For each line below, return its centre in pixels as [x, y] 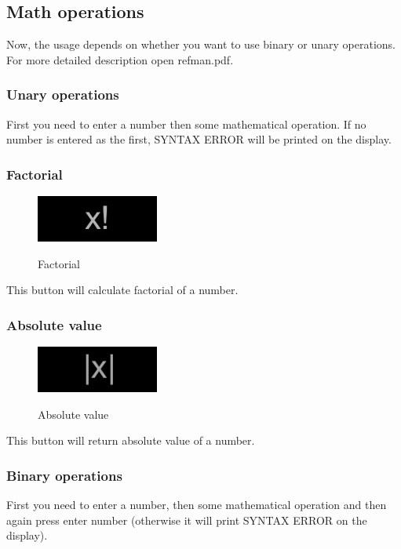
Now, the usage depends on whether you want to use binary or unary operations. [201, 44]
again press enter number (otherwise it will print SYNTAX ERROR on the [187, 520]
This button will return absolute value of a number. [131, 440]
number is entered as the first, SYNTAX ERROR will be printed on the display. [199, 139]
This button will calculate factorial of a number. [122, 290]
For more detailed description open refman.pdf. [120, 59]
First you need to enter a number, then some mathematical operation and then [197, 505]
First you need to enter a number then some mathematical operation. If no [186, 124]
